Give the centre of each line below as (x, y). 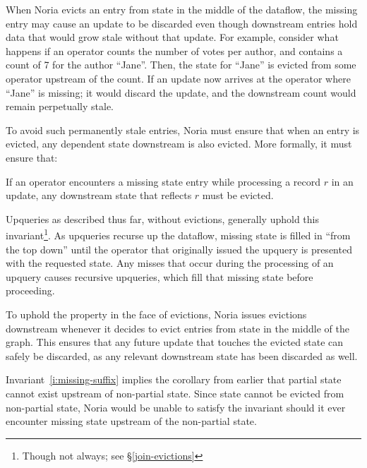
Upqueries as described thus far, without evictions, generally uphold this (162, 218)
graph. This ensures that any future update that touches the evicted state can (175, 342)
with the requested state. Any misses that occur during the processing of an (170, 263)
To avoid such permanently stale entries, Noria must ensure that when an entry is (183, 130)
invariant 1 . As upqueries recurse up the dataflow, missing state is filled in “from (178, 234)
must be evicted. (238, 195)
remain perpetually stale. (60, 106)
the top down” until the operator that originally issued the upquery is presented (179, 249)
